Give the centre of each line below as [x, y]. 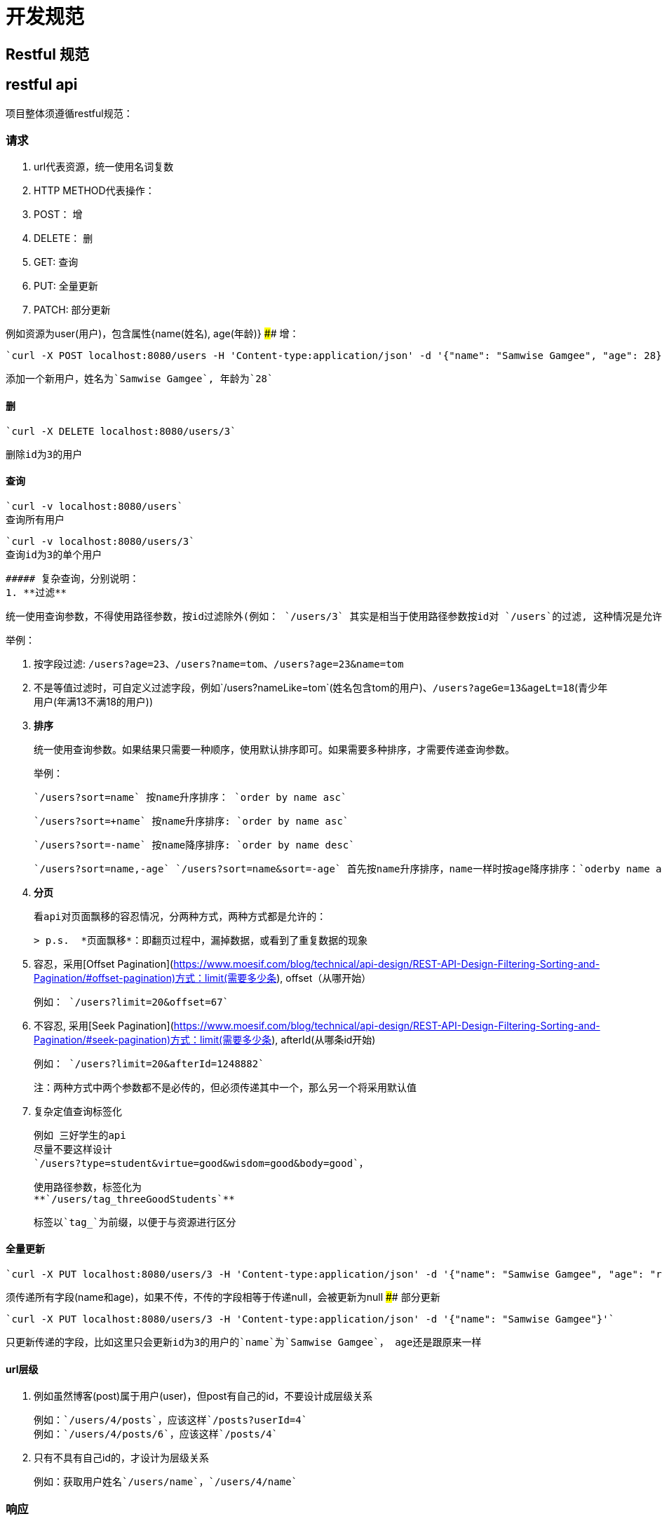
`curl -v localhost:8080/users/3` [100, 541]
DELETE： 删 [63, 238]
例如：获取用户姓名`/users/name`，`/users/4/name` [166, 1482]
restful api [42, 85]
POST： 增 [58, 215]
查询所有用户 [35, 519]
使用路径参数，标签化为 [88, 1187]
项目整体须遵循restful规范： [69, 113]
